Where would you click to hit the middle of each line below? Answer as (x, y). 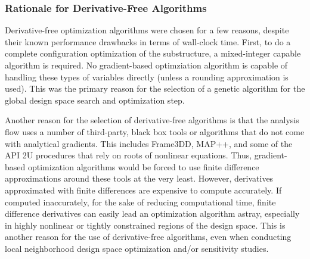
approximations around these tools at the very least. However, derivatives (139, 178)
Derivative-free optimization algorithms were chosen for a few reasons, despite (147, 30)
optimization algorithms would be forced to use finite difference (143, 166)
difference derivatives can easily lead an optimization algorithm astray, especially (152, 213)
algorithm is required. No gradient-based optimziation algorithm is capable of (146, 65)
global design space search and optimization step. (95, 100)
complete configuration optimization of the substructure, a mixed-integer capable (153, 53)
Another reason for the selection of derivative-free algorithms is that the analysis (152, 120)
